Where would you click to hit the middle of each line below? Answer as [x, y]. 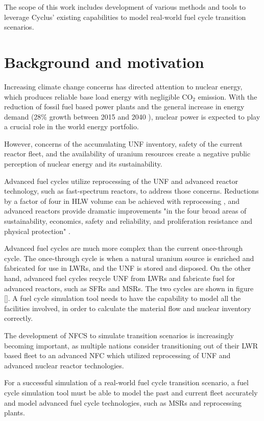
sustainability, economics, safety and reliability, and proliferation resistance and [128, 221]
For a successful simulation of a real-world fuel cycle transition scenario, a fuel [126, 382]
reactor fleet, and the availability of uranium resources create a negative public [127, 154]
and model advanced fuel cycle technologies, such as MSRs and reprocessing [123, 402]
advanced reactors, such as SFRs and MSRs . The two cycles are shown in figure [129, 288]
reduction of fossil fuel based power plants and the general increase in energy [124, 107]
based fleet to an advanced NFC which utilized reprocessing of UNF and [117, 355]
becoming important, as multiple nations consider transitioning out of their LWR [131, 345]
